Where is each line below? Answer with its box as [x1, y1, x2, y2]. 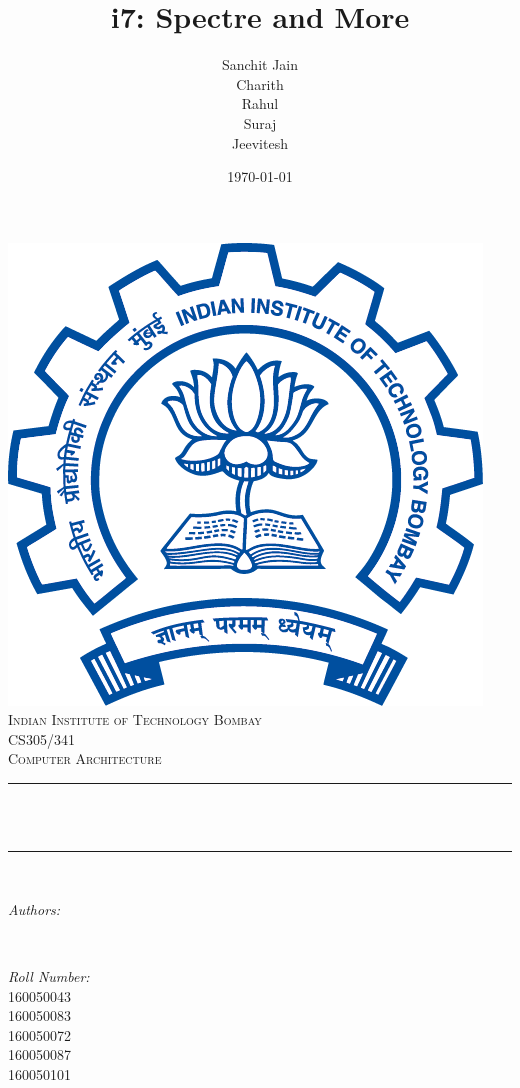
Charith [236, 73, 284, 94]
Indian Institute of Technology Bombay [8, 709, 262, 730]
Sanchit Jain [221, 54, 299, 75]
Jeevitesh [232, 132, 288, 153]
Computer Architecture [8, 748, 162, 769]
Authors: [8, 898, 61, 919]
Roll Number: [8, 966, 90, 987]
